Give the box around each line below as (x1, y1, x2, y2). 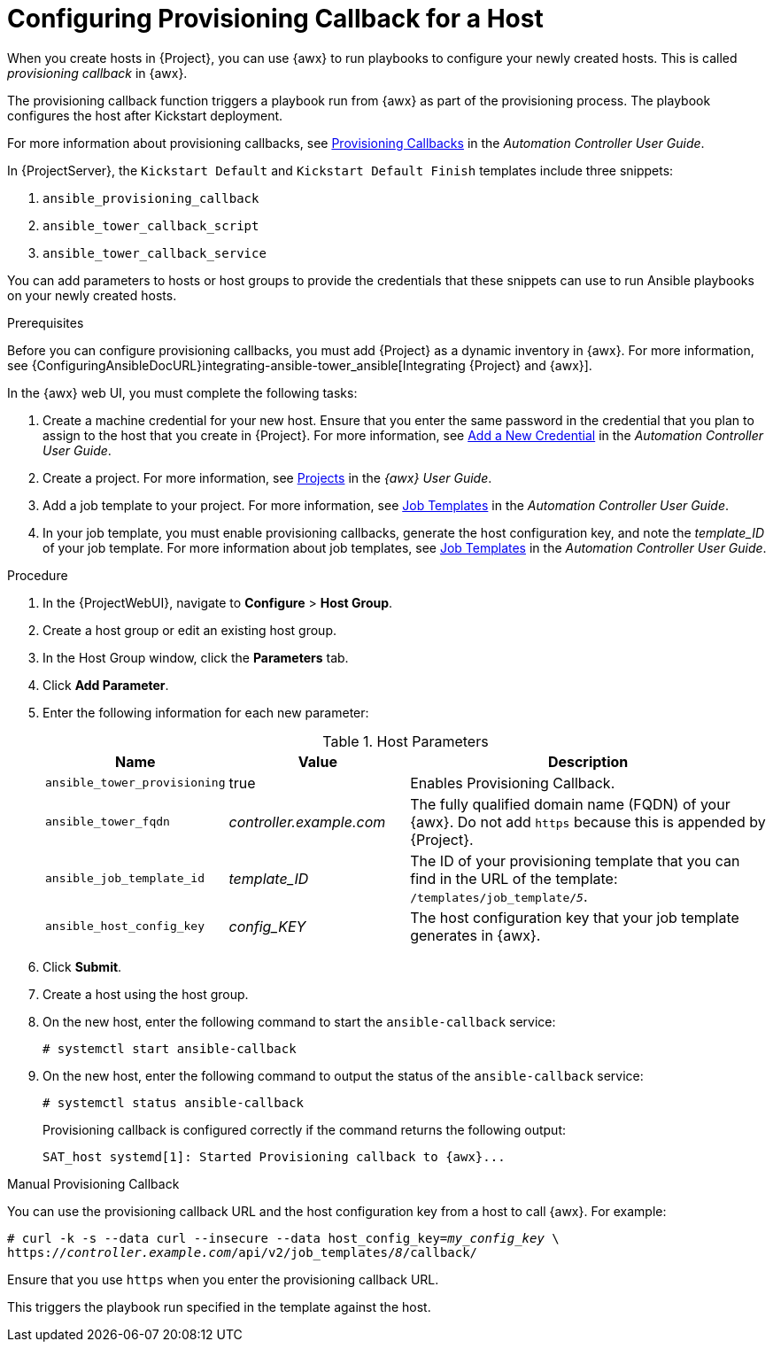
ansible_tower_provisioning (45, 776, 226, 790)
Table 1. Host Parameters (322, 732, 489, 750)
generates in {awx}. (410, 926, 541, 944)
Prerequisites (7, 314, 84, 330)
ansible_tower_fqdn (45, 815, 170, 829)
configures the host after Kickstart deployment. (7, 107, 283, 123)
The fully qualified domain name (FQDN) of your (410, 795, 730, 813)
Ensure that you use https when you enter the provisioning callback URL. (7, 1271, 439, 1287)
